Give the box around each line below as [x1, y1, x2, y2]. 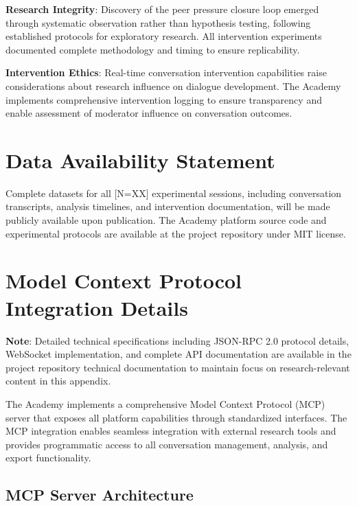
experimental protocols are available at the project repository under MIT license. [5, 226, 346, 240]
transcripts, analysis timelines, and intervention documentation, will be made [5, 199, 330, 214]
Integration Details [5, 293, 188, 321]
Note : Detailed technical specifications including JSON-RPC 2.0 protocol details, [5, 333, 349, 347]
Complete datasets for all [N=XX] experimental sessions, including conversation [5, 185, 342, 200]
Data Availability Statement [5, 146, 275, 174]
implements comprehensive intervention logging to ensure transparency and [5, 92, 322, 106]
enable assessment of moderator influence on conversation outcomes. [5, 106, 292, 120]
